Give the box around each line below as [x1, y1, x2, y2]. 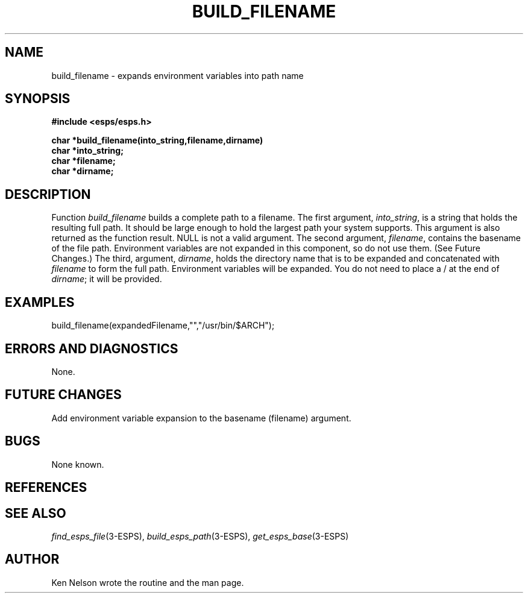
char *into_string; [51, 145, 124, 156]
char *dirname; [51, 166, 114, 177]
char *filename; [51, 156, 116, 166]
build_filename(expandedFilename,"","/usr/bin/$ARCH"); [51, 320, 275, 331]
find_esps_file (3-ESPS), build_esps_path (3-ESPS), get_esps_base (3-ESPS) [51, 530, 349, 541]
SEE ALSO [5, 505, 66, 521]
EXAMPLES [5, 294, 75, 310]
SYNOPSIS [5, 91, 71, 107]
